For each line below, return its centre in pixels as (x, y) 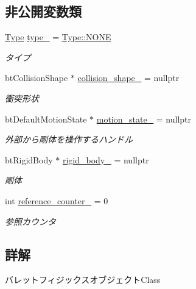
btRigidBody (29, 159)
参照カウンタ (30, 221)
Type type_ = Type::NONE (58, 37)
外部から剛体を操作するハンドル (69, 139)
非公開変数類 (43, 11)
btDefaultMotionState (46, 119)
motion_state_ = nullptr (144, 119)
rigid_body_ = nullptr (106, 159)
